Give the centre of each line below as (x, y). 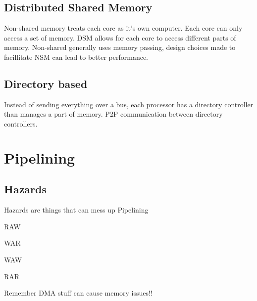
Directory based (46, 83)
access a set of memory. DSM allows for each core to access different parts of (120, 37)
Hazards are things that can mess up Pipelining (76, 210)
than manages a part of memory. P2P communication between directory (113, 114)
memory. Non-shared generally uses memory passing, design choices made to (120, 47)
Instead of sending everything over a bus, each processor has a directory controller (129, 104)
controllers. (21, 123)
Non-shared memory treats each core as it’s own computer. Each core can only (123, 28)
